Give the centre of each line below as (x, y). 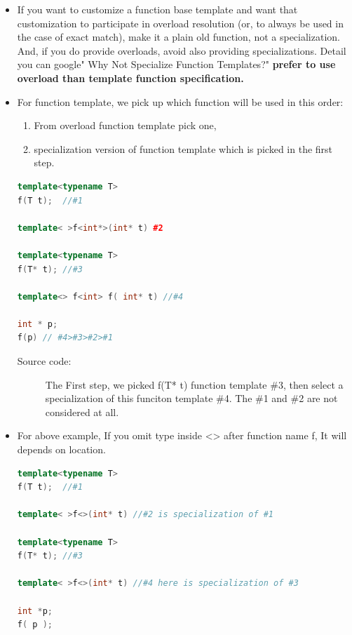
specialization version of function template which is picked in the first (183, 148)
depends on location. (61, 449)
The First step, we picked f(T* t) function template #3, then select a (194, 384)
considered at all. (82, 412)
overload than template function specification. (130, 78)
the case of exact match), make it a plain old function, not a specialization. (178, 37)
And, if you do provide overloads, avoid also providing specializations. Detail (182, 50)
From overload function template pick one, (125, 125)
